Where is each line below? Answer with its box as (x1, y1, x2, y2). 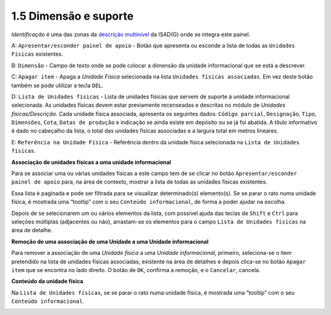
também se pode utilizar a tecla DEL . (11, 82, 104, 89)
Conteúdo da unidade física (11, 278, 83, 285)
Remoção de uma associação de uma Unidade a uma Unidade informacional (11, 238, 209, 245)
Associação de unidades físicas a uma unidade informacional (11, 158, 172, 166)
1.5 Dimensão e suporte (11, 9, 134, 23)
